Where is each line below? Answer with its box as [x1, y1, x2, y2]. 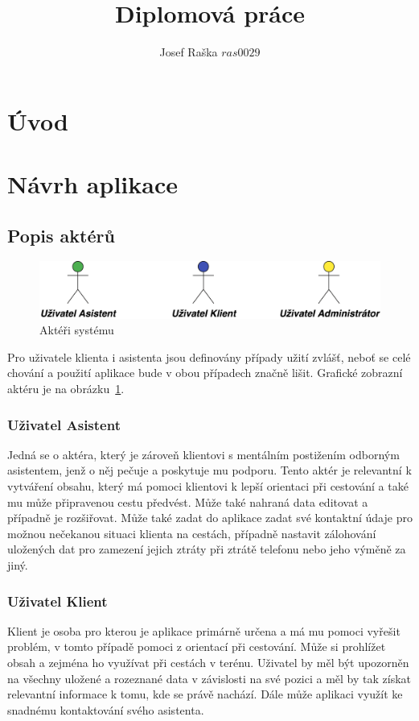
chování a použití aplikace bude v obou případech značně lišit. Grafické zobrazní [7, 364, 403, 381]
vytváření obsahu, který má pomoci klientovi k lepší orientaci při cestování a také [7, 478, 409, 495]
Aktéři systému [39, 321, 114, 338]
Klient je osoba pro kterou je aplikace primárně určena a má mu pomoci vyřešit [7, 622, 401, 639]
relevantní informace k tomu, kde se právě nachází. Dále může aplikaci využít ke [7, 686, 403, 702]
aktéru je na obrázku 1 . [7, 380, 125, 397]
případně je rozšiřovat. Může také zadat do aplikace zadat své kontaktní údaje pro [7, 509, 413, 526]
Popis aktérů [7, 222, 115, 247]
